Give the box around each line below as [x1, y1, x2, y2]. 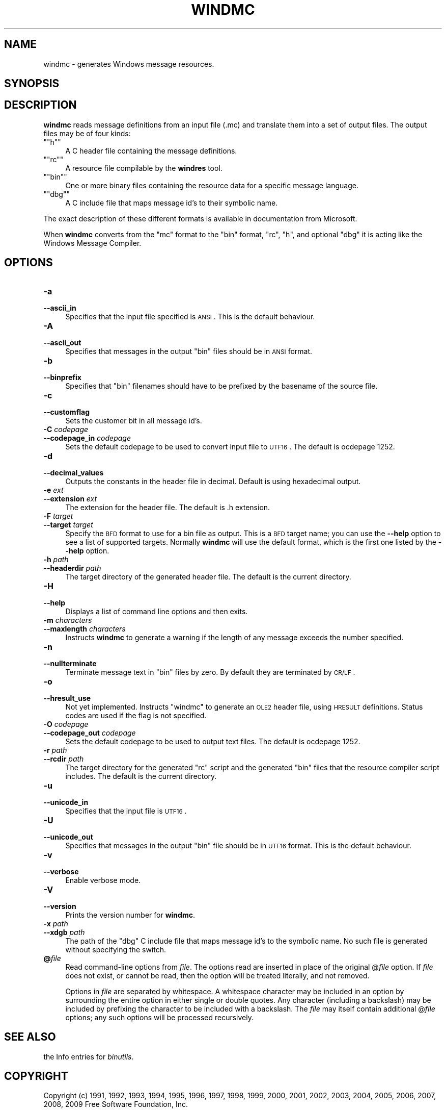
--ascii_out [43, 338, 81, 347]
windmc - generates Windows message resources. [43, 59, 214, 68]
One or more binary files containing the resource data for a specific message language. [65, 181, 358, 190]
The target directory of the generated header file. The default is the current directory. [65, 572, 351, 581]
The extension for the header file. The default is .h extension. [65, 502, 270, 512]
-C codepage [43, 424, 89, 434]
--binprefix [43, 372, 81, 382]
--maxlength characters [43, 624, 126, 633]
